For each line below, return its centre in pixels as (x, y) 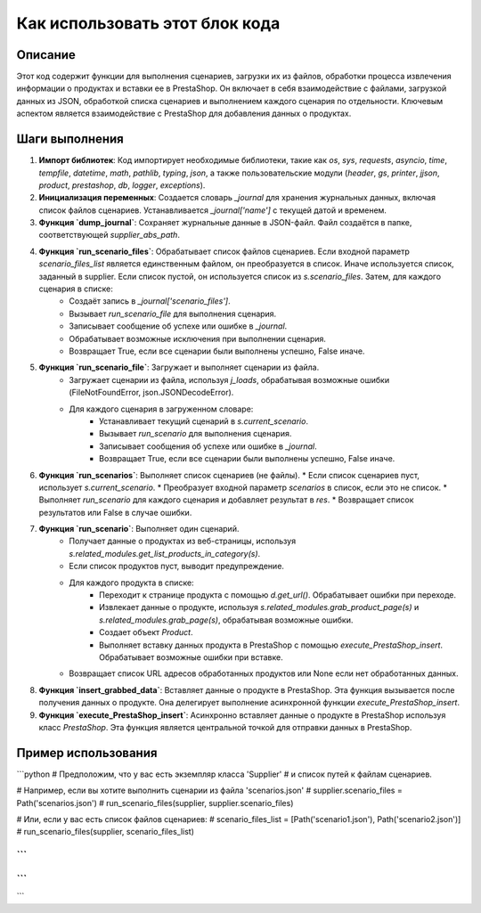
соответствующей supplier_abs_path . (109, 235)
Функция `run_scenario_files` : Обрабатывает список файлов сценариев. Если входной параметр (224, 251)
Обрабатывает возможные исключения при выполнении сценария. (198, 338)
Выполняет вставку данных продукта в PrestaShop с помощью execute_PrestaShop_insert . (271, 645)
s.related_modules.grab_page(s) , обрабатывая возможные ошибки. (226, 620)
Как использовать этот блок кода (148, 23)
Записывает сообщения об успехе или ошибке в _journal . (208, 446)
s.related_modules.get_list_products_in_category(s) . (165, 553)
